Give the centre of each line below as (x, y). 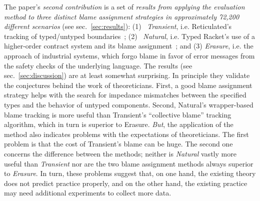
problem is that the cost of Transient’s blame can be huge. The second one (118, 144)
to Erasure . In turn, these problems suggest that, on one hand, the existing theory (130, 173)
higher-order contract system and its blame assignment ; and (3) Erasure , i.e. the (129, 46)
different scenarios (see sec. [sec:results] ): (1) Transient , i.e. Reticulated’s (118, 26)
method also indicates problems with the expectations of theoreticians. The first (126, 134)
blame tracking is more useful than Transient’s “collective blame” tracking (118, 114)
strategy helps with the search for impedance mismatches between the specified (125, 95)
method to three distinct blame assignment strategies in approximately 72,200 (122, 16)
